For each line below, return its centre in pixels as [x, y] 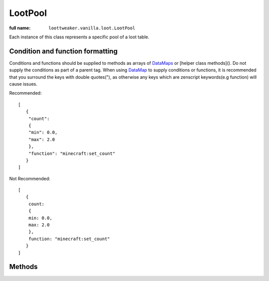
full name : [20, 28]
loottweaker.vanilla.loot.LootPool [92, 28]
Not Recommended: [30, 178]
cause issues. [23, 84]
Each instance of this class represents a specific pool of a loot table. [79, 37]
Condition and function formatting [64, 51]
